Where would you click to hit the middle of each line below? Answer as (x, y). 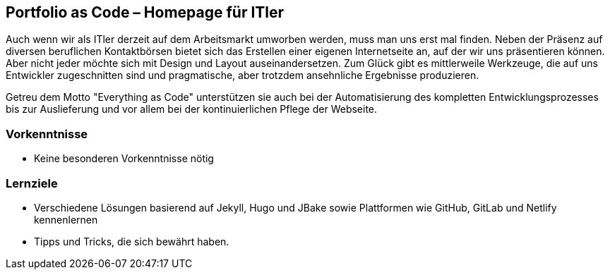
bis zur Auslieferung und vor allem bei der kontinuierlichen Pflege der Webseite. (192, 109)
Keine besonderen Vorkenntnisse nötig (124, 159)
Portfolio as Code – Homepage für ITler (145, 12)
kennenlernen (66, 219)
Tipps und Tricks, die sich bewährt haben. (132, 241)
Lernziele (32, 183)
